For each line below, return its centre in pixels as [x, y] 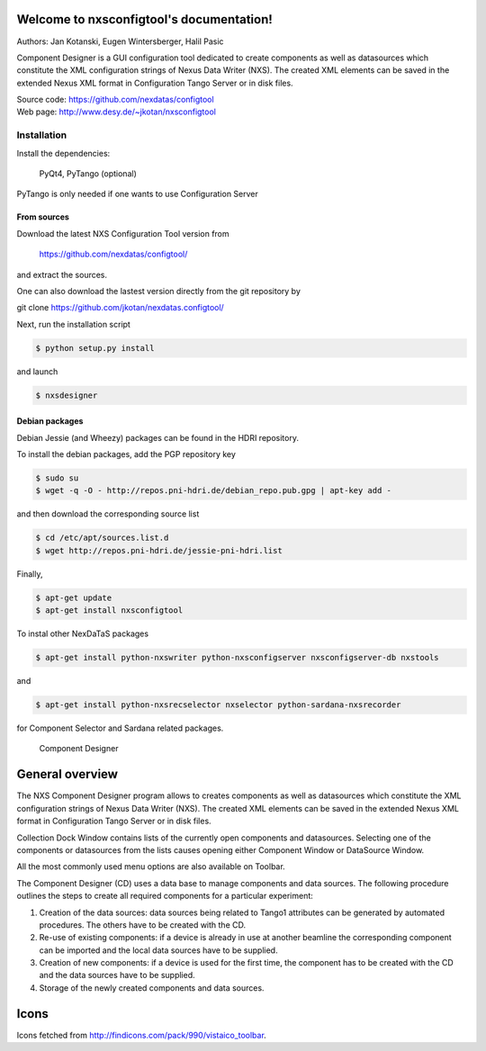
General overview [67, 774]
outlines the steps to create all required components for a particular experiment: [165, 896]
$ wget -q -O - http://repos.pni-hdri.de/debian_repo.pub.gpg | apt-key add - [213, 491]
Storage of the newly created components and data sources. [152, 988]
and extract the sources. [62, 274]
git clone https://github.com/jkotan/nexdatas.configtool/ [120, 308]
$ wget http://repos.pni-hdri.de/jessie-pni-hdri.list [159, 550]
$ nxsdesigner [67, 395]
